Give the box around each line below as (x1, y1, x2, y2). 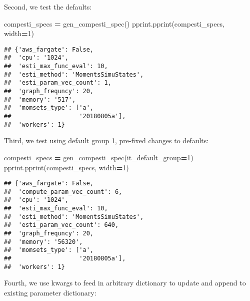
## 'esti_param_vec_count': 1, (4, 79, 111, 87)
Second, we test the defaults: (4, 2, 92, 12)
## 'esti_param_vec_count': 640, (4, 221, 119, 229)
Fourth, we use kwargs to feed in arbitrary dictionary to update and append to (4, 277, 246, 288)
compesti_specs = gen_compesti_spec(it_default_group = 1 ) (4, 152, 193, 162)
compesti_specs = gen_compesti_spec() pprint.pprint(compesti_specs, (4, 18, 224, 29)
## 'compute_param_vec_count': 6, (4, 188, 122, 195)
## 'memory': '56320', (4, 238, 83, 245)
